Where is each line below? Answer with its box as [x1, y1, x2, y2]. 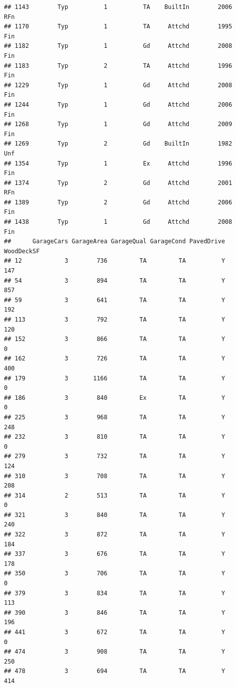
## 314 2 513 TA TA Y [4, 492, 225, 499]
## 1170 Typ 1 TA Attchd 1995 [4, 23, 233, 30]
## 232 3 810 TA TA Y [4, 433, 225, 441]
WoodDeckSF [4, 247, 40, 255]
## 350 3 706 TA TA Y [4, 570, 225, 577]
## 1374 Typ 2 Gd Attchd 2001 [4, 179, 233, 186]
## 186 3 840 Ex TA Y [4, 394, 225, 401]
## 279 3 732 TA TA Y [4, 453, 225, 460]
